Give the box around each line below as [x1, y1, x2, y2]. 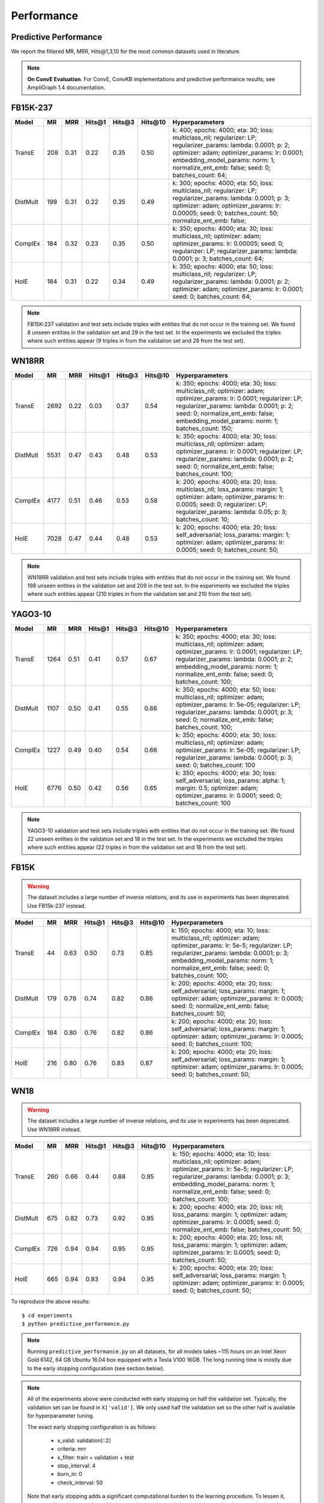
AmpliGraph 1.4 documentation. [27, 84, 106, 91]
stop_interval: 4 [57, 1462, 96, 1469]
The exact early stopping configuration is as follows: [27, 1423, 157, 1430]
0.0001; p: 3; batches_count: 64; [172, 254, 264, 263]
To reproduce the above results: [11, 1298, 90, 1305]
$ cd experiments [22, 1312, 73, 1319]
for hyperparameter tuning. [27, 1412, 94, 1419]
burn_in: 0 [57, 1471, 82, 1478]
